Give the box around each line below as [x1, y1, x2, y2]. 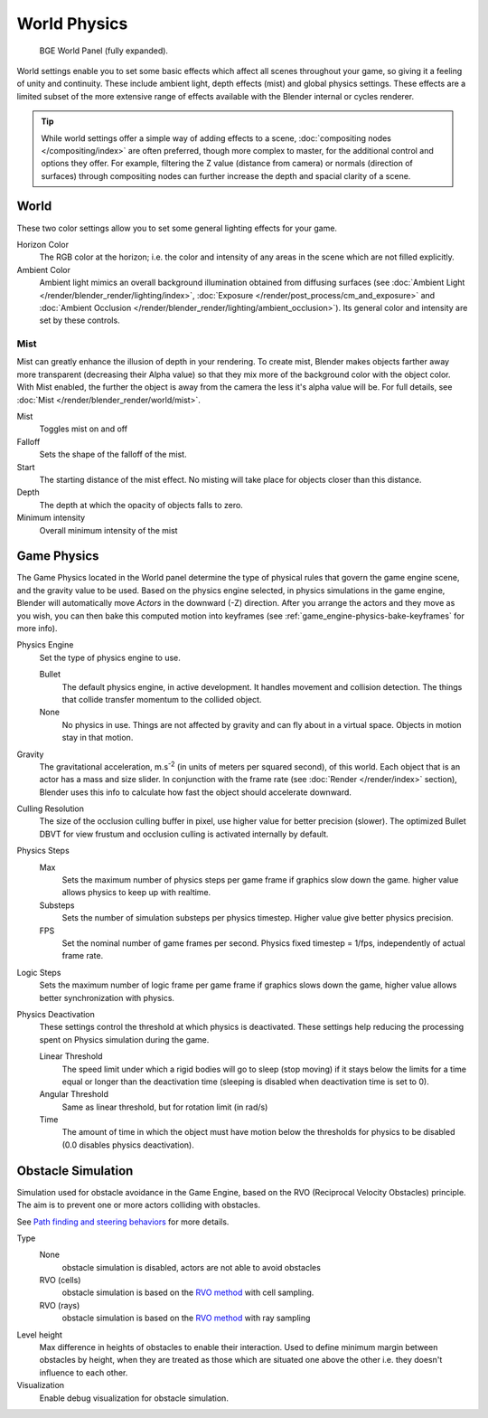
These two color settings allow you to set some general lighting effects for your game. [16, 222, 338, 233]
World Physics [16, 14, 128, 33]
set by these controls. [39, 315, 121, 326]
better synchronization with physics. [39, 992, 175, 1003]
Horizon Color [16, 239, 70, 250]
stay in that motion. [61, 733, 134, 743]
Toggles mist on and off [39, 423, 128, 434]
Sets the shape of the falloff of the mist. [39, 449, 187, 460]
